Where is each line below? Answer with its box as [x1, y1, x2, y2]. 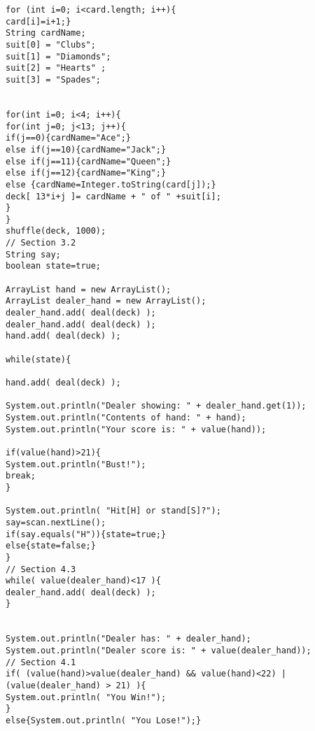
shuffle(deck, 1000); [6, 226, 106, 236]
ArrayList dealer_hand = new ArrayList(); [6, 296, 206, 306]
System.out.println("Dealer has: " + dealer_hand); [6, 634, 251, 644]
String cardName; [6, 28, 86, 38]
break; [6, 471, 36, 481]
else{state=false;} [6, 541, 96, 551]
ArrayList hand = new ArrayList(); [6, 284, 171, 294]
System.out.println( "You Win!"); [6, 692, 167, 702]
